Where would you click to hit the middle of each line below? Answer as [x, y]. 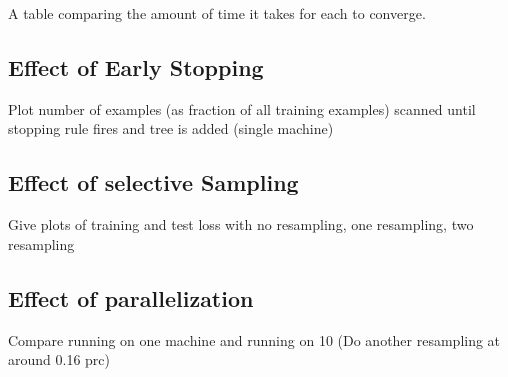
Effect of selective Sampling [153, 182]
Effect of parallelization [131, 297]
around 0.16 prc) [59, 359]
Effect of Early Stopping [136, 66]
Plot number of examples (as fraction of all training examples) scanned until [242, 108]
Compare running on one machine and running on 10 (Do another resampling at [254, 339]
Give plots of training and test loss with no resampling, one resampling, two [241, 224]
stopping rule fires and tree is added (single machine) [171, 128]
